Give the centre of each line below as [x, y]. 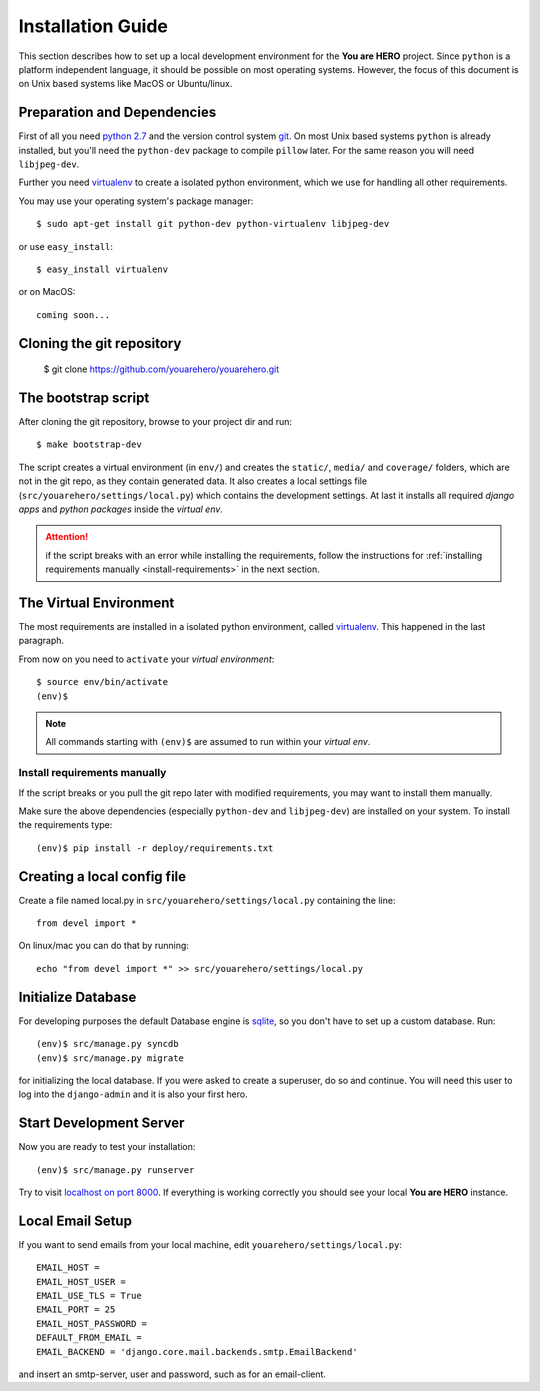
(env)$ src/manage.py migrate [110, 1058]
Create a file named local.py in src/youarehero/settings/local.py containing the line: [207, 900]
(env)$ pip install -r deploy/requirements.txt [155, 848]
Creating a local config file [102, 876]
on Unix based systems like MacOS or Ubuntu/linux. [125, 84]
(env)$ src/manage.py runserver [115, 1169]
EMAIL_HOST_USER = [81, 1281]
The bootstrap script [84, 397]
